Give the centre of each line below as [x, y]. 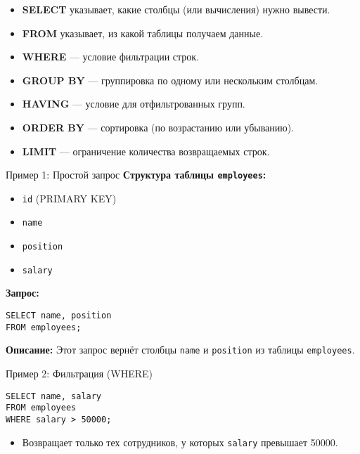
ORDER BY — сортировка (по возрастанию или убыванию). [158, 127]
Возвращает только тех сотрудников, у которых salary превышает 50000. [180, 442]
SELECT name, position [59, 316]
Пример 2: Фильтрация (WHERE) [79, 373]
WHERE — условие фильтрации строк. [111, 57]
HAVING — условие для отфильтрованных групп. [134, 104]
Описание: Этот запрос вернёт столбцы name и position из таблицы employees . [180, 350]
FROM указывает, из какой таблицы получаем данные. [143, 33]
